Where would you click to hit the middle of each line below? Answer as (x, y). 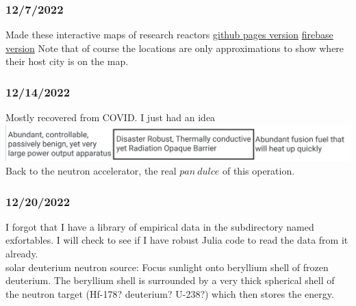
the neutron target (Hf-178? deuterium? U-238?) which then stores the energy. (170, 293)
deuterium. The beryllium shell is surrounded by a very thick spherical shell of (170, 280)
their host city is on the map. (67, 61)
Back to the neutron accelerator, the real (91, 171)
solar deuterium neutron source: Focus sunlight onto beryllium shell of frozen (167, 267)
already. (22, 254)
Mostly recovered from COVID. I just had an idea (111, 117)
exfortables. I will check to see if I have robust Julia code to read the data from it (177, 240)
